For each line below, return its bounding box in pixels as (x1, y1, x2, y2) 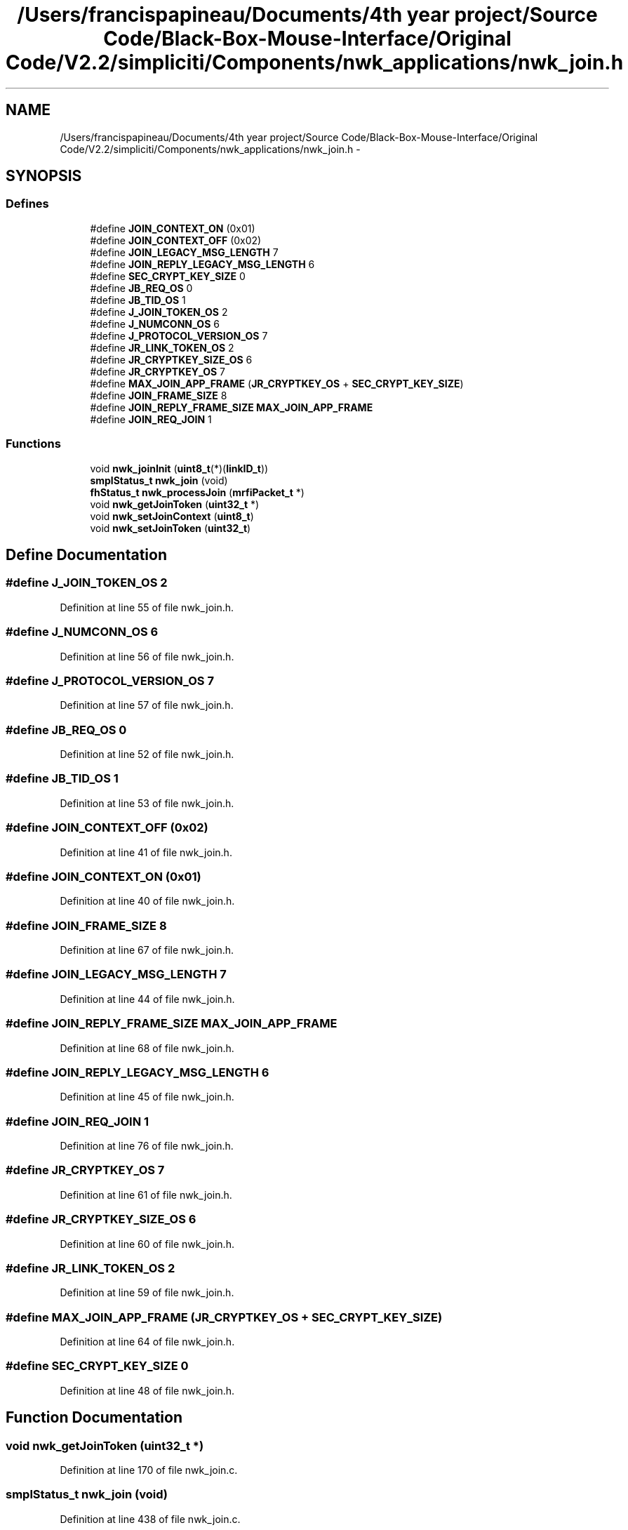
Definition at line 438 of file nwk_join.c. (60, 1512, 241, 1525)
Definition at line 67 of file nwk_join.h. (60, 944, 234, 957)
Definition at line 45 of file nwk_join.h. (60, 1091, 234, 1103)
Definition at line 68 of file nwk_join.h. (60, 1042, 234, 1054)
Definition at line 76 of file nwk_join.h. (60, 1140, 234, 1152)
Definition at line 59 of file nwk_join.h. (60, 1286, 234, 1299)
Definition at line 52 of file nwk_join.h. (60, 748, 234, 761)
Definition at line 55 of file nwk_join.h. (60, 601, 234, 613)
